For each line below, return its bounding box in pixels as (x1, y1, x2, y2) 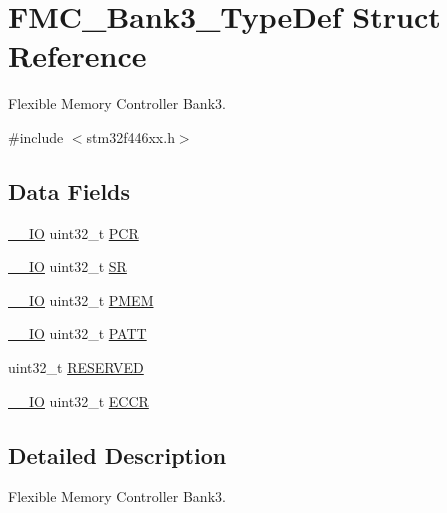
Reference (8, 35, 147, 76)
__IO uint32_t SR (8, 256, 127, 277)
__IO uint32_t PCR (8, 222, 139, 243)
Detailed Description (8, 439, 227, 470)
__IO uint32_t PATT (8, 323, 147, 344)
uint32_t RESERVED (8, 357, 144, 378)
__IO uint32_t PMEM (8, 289, 154, 310)
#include (8, 126, 64, 147)
